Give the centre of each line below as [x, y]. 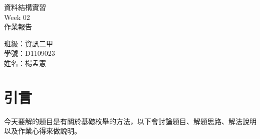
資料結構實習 [25, 7]
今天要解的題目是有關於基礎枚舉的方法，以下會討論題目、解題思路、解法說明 [130, 121]
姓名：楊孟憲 [25, 63]
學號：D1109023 [30, 53]
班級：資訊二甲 [29, 43]
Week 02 [17, 17]
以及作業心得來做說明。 [43, 131]
